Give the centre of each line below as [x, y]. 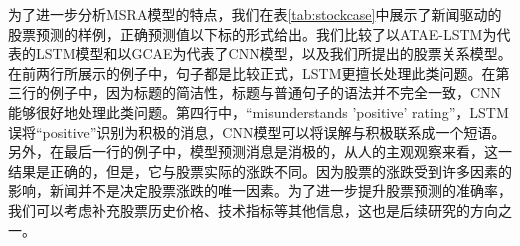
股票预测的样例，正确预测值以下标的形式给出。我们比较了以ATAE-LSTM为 [252, 33]
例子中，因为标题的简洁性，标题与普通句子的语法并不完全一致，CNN [275, 92]
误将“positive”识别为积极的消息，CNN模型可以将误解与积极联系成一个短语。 [257, 131]
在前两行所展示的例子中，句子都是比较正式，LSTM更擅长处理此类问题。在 [252, 72]
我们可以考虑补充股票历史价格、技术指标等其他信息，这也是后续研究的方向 [253, 209]
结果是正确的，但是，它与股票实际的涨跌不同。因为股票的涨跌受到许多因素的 [260, 170]
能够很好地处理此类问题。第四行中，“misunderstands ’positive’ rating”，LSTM [258, 111]
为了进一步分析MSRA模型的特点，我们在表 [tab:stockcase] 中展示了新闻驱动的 [255, 14]
